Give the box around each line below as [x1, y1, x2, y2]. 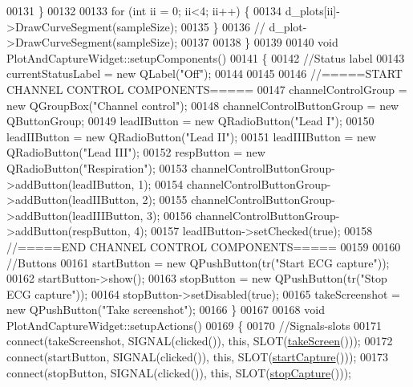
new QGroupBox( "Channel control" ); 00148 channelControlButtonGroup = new [6, 96, 399, 113]
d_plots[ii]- [285, 2, 340, 18]
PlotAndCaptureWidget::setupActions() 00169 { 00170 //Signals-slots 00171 [6, 316, 383, 333]
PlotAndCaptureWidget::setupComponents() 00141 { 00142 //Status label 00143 [6, 49, 405, 66]
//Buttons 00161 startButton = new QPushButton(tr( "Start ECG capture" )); [6, 254, 390, 271]
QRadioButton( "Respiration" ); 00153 [6, 159, 188, 176]
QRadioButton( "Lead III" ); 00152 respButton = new [6, 144, 265, 161]
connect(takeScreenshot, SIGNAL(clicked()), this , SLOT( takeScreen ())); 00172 [6, 332, 393, 349]
